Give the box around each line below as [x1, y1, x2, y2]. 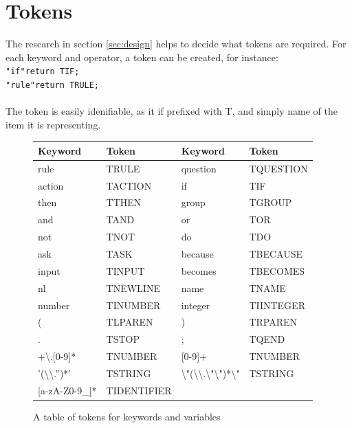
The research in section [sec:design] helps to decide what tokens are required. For [5, 36, 346, 51]
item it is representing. [5, 117, 101, 131]
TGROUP [249, 195, 292, 210]
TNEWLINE [106, 280, 160, 295]
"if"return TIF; [5, 67, 80, 77]
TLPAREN [106, 315, 153, 329]
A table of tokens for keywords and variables [33, 409, 221, 423]
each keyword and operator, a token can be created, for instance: [5, 49, 278, 64]
